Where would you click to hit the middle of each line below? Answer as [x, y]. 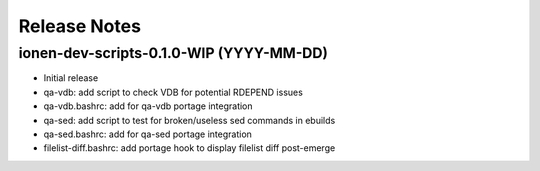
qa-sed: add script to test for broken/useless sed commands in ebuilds [189, 120]
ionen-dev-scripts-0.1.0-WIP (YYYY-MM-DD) [173, 53]
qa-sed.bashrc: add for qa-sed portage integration [147, 134]
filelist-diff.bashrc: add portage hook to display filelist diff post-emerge [189, 148]
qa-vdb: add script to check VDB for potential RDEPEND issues [173, 92]
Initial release [71, 78]
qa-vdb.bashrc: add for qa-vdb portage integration [148, 106]
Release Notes [80, 26]
